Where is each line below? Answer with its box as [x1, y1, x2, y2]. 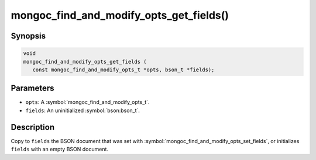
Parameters [11, 84, 54, 93]
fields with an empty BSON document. [11, 146, 108, 153]
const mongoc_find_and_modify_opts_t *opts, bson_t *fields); [32, 66, 215, 73]
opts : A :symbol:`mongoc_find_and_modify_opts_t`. [25, 99, 150, 106]
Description [11, 122, 55, 132]
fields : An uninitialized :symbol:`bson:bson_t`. [25, 107, 140, 114]
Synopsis [11, 31, 46, 41]
